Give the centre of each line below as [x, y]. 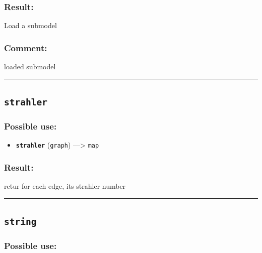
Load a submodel [30, 25]
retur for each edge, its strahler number [65, 186]
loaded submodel [30, 67]
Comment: [26, 47]
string [20, 222]
